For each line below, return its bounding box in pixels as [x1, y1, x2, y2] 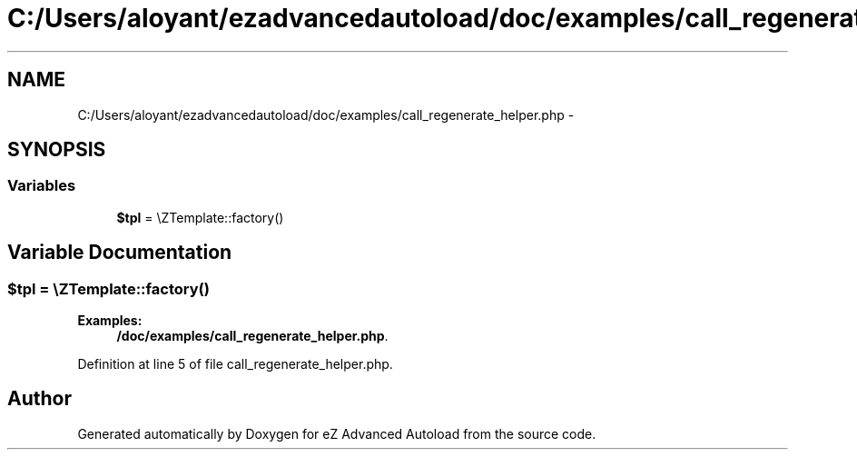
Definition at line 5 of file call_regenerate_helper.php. [77, 356, 393, 373]
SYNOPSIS [7, 138, 106, 162]
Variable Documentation [7, 241, 232, 264]
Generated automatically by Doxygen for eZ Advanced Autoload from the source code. [77, 425, 596, 442]
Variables [7, 176, 76, 195]
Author [7, 387, 72, 411]
